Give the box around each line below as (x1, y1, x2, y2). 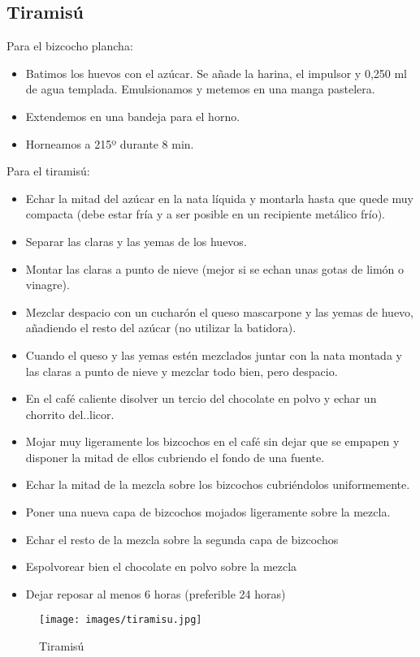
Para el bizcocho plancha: (6, 37, 133, 54)
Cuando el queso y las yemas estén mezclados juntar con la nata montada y (25, 346, 402, 363)
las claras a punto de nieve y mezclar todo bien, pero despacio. (25, 362, 338, 379)
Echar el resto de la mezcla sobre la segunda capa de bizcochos (25, 530, 339, 547)
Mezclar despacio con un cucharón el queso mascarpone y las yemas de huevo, (25, 303, 414, 320)
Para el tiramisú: (6, 162, 90, 179)
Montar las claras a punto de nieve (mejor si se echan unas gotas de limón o (25, 260, 405, 277)
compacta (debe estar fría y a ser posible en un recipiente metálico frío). (25, 205, 385, 223)
